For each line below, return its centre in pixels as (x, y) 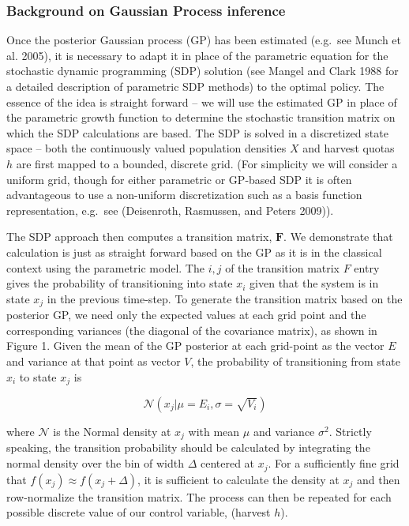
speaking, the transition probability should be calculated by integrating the (188, 447)
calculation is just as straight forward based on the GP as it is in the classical (194, 252)
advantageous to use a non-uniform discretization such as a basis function (184, 195)
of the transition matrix (283, 267)
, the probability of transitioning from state (296, 361)
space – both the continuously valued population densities (146, 148)
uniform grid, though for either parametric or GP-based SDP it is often (179, 179)
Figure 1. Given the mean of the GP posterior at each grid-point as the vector (195, 346)
